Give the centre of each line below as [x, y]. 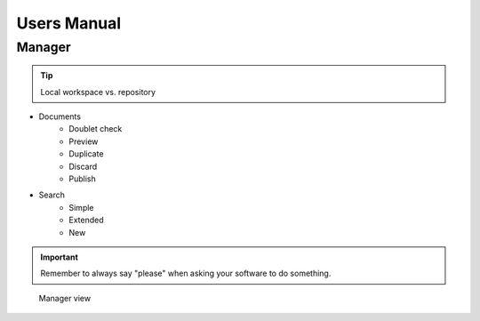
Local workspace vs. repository [98, 92]
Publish [83, 179]
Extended [86, 220]
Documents [60, 116]
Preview [84, 141]
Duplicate [86, 154]
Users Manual [69, 23]
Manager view [65, 298]
